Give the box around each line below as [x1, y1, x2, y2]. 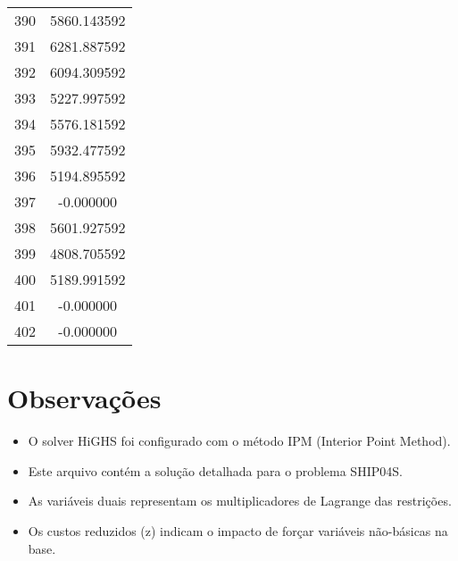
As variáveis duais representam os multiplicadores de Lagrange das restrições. [28, 491, 452, 510]
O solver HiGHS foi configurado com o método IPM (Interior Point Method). [28, 431, 451, 450]
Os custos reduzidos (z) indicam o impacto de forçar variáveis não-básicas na [28, 521, 448, 540]
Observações [7, 380, 162, 416]
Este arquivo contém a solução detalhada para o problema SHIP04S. [28, 461, 403, 480]
